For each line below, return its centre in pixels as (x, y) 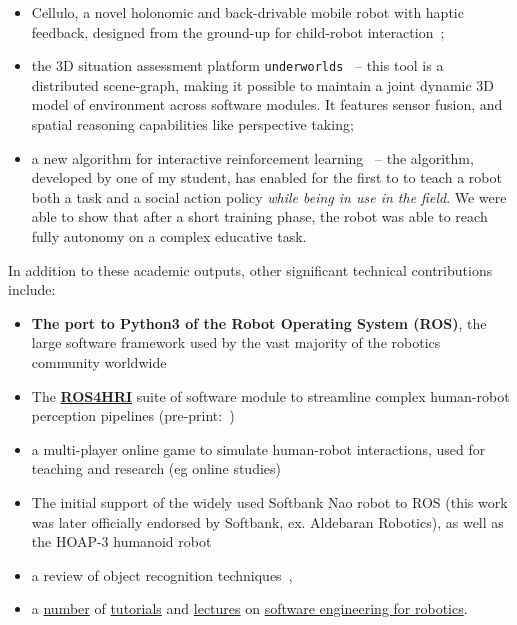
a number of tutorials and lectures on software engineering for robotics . (249, 608)
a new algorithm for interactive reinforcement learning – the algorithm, (252, 157)
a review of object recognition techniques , (162, 574)
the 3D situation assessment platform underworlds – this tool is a (237, 65)
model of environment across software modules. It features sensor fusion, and (267, 104)
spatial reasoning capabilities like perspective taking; (192, 124)
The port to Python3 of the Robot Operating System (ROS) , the (259, 322)
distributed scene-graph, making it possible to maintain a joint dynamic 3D (263, 84)
